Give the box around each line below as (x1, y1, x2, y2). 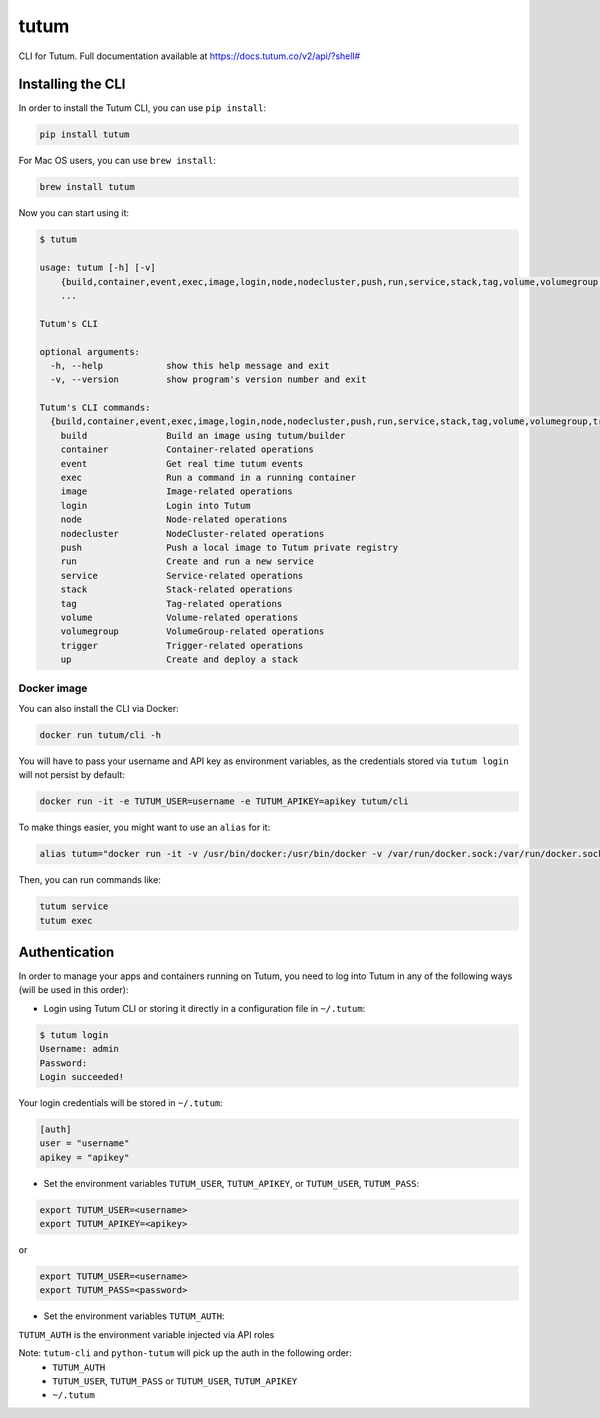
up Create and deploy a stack (60, 654, 299, 665)
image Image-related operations (60, 486, 294, 497)
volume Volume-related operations (60, 611, 299, 623)
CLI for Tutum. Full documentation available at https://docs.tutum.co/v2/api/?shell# (18, 50, 361, 62)
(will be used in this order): (18, 984, 129, 996)
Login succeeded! (39, 1071, 125, 1082)
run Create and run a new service (60, 556, 314, 567)
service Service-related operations (60, 570, 304, 581)
